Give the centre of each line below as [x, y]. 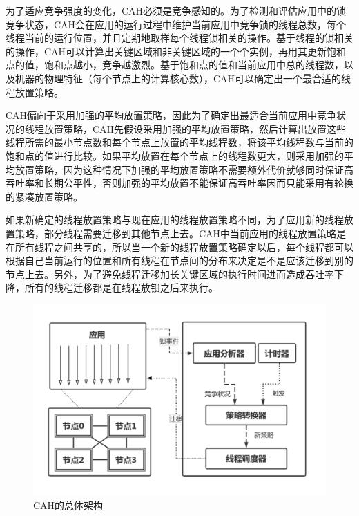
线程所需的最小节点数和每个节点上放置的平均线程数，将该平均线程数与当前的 [179, 142]
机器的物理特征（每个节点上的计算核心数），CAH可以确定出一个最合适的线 [183, 78]
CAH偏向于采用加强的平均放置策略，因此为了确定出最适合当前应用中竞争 [171, 115]
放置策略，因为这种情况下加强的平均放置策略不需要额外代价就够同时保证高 [184, 169]
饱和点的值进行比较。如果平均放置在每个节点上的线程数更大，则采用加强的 [175, 155]
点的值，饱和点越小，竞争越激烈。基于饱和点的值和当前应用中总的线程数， [175, 65]
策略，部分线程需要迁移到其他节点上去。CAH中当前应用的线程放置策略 [176, 233]
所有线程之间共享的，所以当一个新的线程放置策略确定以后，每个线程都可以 [184, 247]
